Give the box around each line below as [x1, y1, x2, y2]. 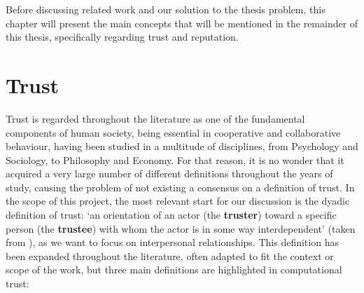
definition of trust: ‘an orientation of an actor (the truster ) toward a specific [6, 207, 337, 222]
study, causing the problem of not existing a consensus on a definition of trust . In [6, 179, 355, 194]
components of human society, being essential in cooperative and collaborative [6, 125, 341, 139]
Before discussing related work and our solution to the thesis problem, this [6, 2, 325, 16]
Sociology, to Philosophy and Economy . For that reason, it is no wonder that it [6, 152, 344, 167]
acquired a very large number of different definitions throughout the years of [6, 166, 333, 181]
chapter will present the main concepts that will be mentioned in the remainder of [6, 15, 358, 30]
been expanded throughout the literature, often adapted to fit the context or [6, 248, 334, 263]
